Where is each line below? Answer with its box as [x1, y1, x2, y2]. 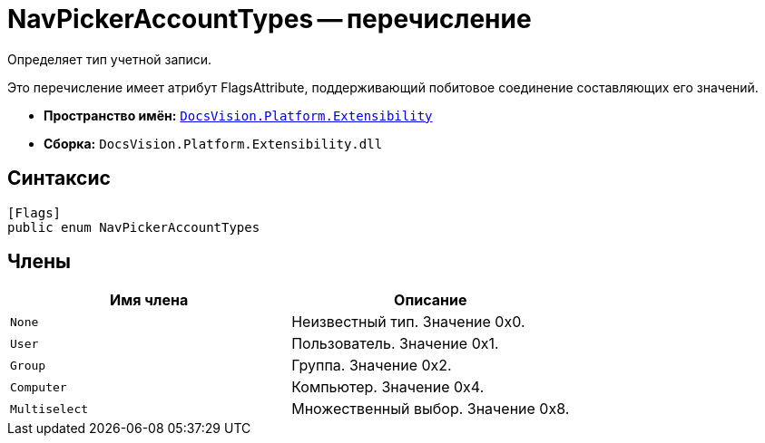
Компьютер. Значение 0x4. [291, 378, 485, 397]
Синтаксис [7, 167, 111, 190]
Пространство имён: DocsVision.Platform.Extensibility [44, 107, 433, 123]
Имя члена [109, 291, 189, 310]
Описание [394, 291, 467, 310]
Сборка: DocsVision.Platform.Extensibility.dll [44, 135, 383, 151]
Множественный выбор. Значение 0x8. [291, 400, 570, 419]
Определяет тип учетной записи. [7, 51, 212, 67]
